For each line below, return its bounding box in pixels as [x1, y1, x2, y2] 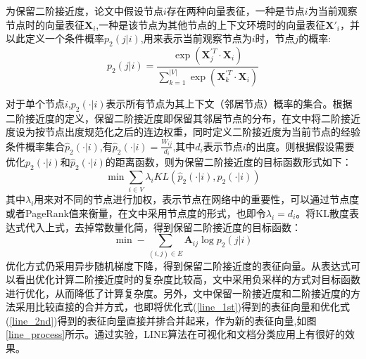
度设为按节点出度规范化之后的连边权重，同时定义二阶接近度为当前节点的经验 [6, 124, 360, 139]
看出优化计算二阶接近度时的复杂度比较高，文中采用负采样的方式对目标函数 [15, 272, 360, 287]
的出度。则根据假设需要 [246, 138, 355, 153]
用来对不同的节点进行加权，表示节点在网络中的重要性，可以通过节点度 [34, 192, 360, 207]
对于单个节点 [6, 96, 65, 110]
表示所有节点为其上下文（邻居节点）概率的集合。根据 [106, 96, 353, 110]
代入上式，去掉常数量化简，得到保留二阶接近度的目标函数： [25, 219, 301, 234]
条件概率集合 [6, 138, 65, 153]
